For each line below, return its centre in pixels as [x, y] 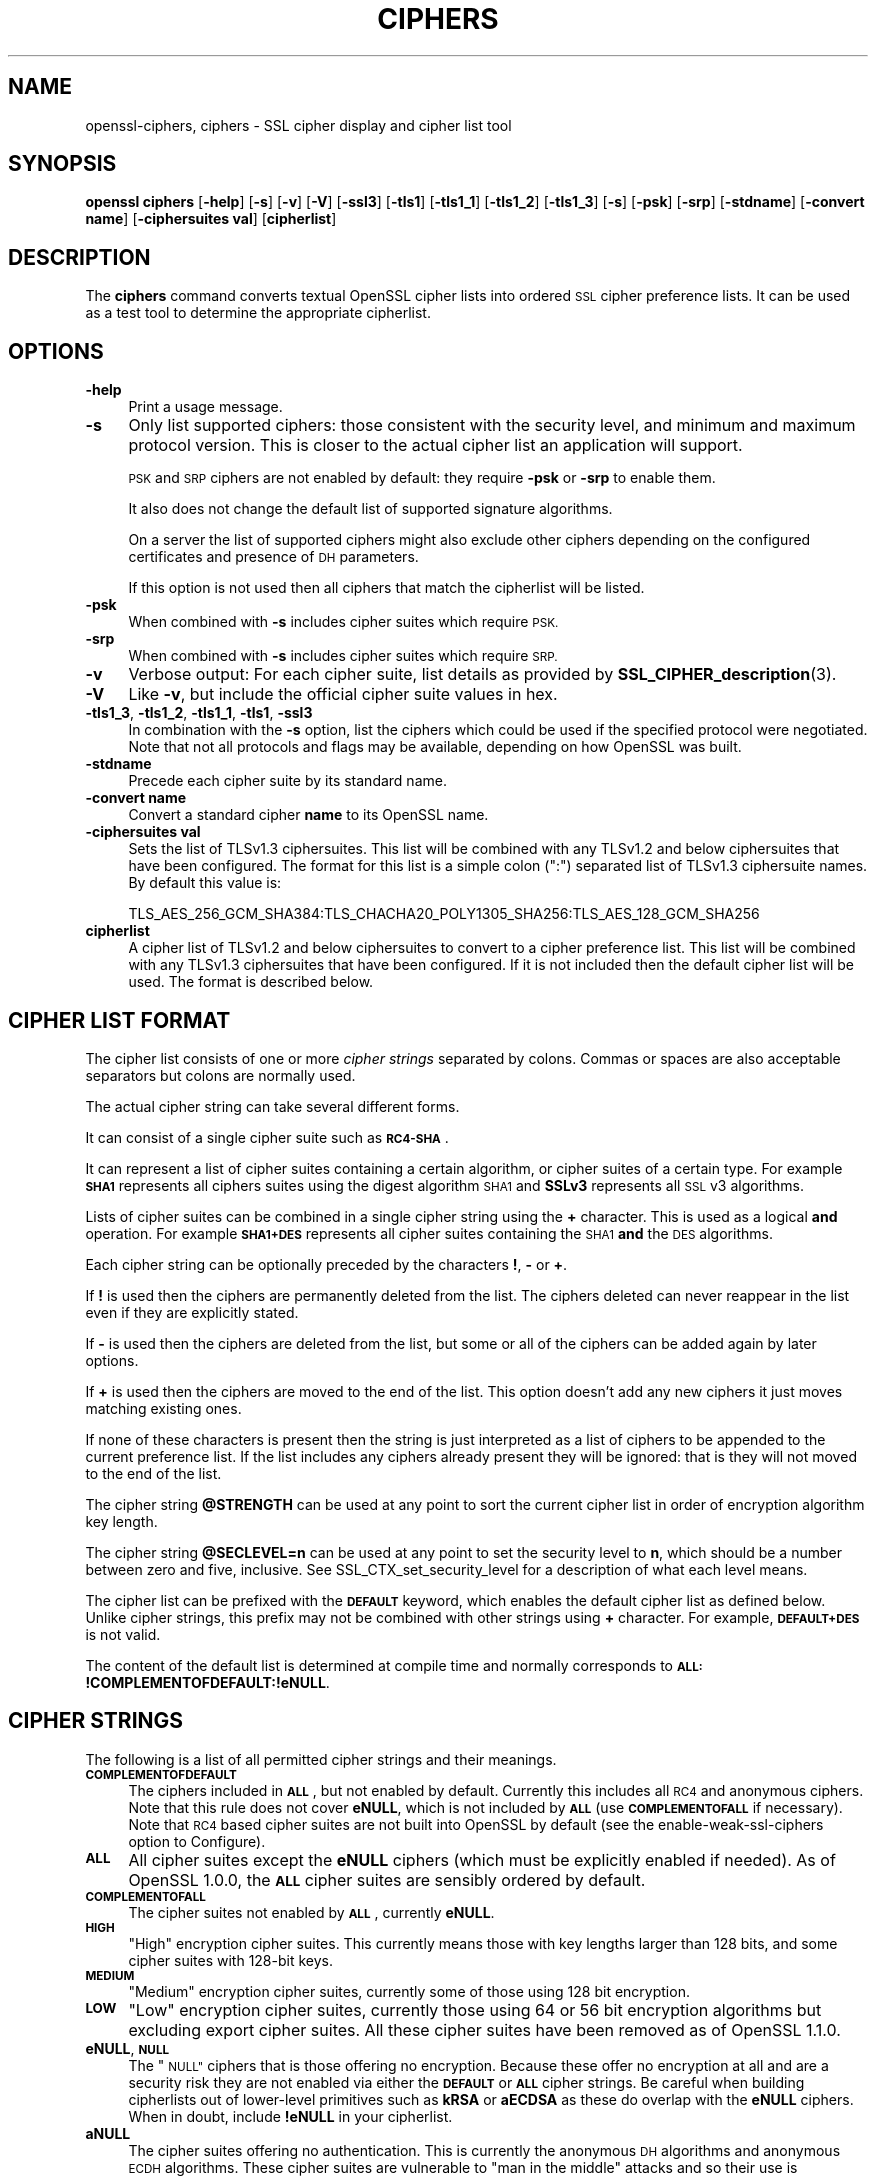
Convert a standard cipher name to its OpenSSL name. [308, 815]
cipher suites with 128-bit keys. [230, 1960]
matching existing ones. [163, 1408]
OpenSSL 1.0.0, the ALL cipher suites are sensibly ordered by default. [387, 1879]
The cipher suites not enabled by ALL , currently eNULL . [311, 1912]
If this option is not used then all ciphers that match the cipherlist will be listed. [386, 588]
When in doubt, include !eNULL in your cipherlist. [290, 2116]
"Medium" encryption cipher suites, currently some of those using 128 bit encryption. [409, 1991]
